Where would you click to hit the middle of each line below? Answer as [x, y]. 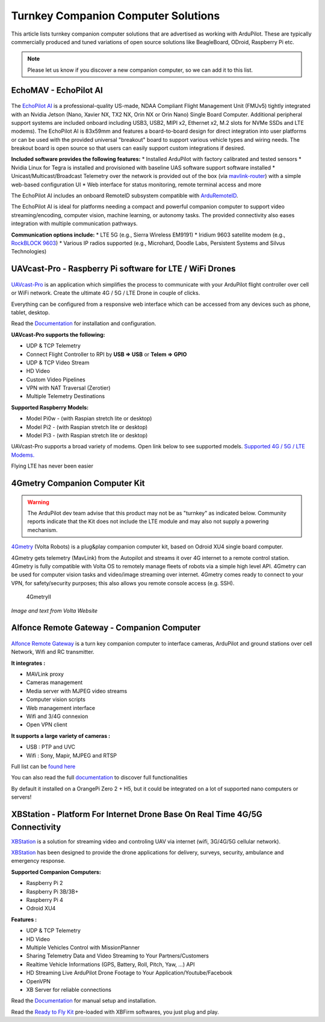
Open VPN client [47, 725]
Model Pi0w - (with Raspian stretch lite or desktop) [89, 419]
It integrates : [28, 663]
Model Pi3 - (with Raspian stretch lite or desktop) [87, 436]
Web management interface [61, 708]
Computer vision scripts [56, 699]
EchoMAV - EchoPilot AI [57, 90]
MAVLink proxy [45, 674]
